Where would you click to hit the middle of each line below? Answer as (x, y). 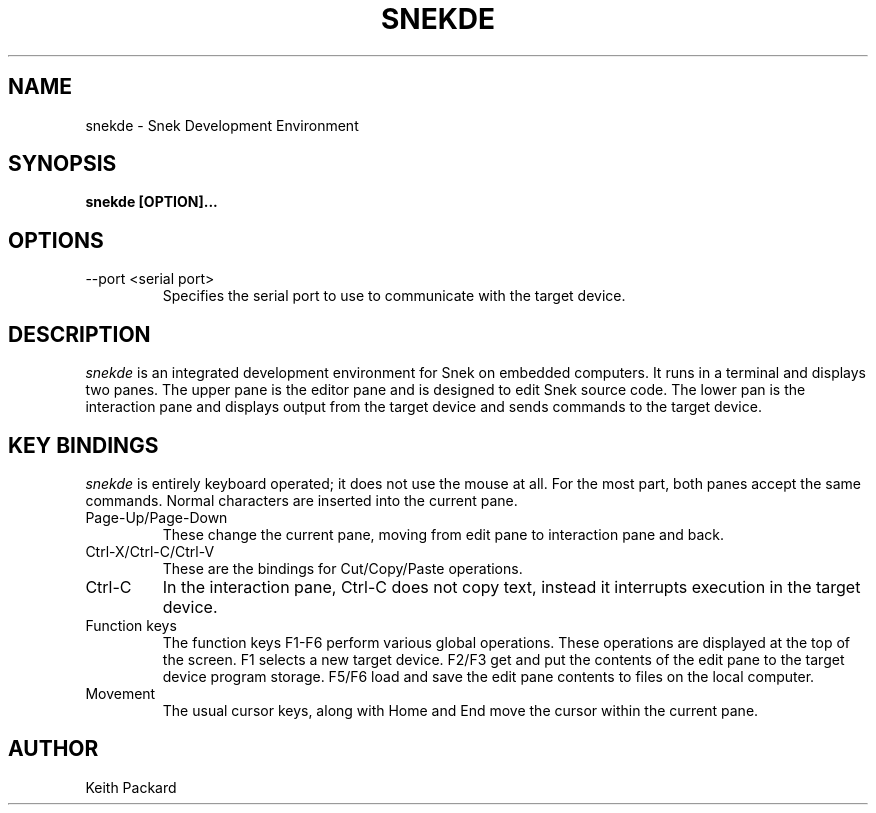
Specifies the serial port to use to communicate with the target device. (394, 296)
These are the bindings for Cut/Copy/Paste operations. (342, 568)
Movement (120, 693)
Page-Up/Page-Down (156, 517)
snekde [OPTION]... (151, 202)
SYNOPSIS (62, 164)
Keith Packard (131, 787)
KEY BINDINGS (83, 445)
